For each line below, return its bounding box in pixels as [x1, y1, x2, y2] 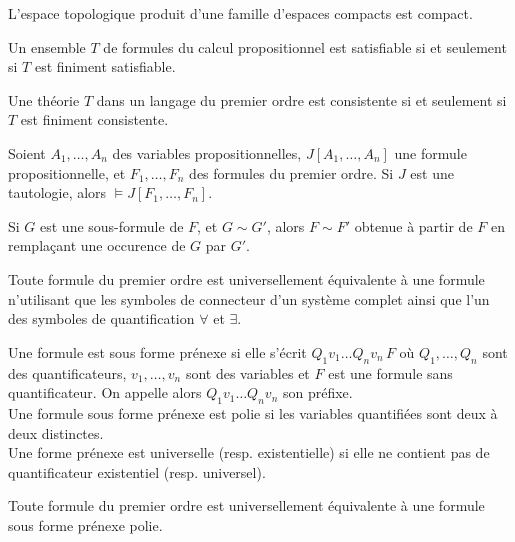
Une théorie [8, 89, 80, 110]
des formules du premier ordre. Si [189, 162, 394, 183]
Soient [8, 142, 46, 163]
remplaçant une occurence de [8, 235, 186, 256]
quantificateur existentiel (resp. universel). [8, 461, 266, 482]
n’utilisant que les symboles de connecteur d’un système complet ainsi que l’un [8, 288, 490, 309]
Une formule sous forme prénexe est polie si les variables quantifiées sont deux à [8, 402, 498, 423]
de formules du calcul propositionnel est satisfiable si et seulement [103, 36, 507, 57]
